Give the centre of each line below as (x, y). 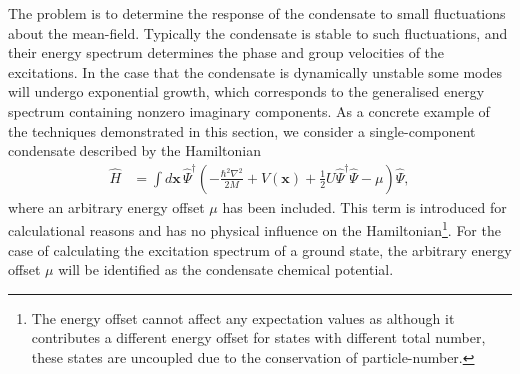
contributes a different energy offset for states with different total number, (258, 337)
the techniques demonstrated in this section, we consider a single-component (242, 130)
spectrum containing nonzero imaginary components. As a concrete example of (249, 110)
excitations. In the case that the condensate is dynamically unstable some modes (255, 71)
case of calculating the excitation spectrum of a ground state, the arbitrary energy (260, 249)
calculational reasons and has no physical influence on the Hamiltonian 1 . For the (254, 229)
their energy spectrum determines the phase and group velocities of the (226, 52)
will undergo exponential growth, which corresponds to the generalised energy (246, 91)
